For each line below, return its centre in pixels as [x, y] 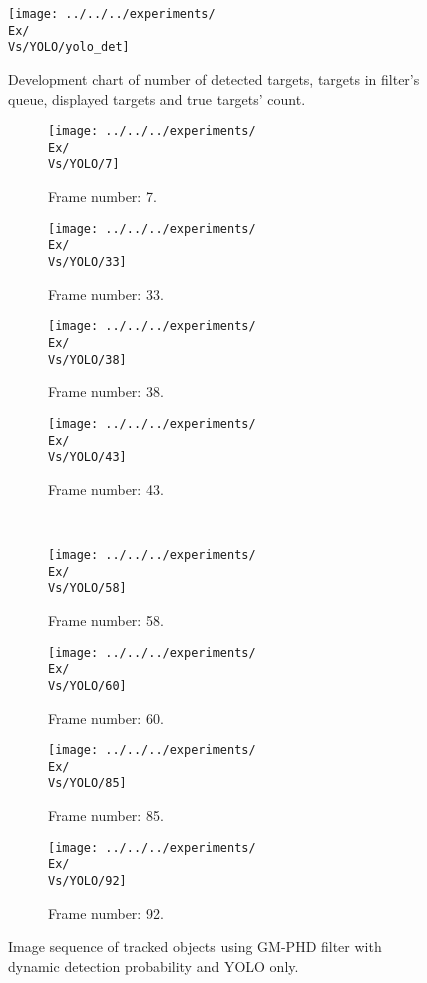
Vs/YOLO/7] [84, 164]
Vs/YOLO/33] [87, 262]
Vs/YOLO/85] [87, 783]
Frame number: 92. [106, 912]
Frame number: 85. [106, 815]
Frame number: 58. [106, 619]
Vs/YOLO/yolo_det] [69, 47]
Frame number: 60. [106, 717]
